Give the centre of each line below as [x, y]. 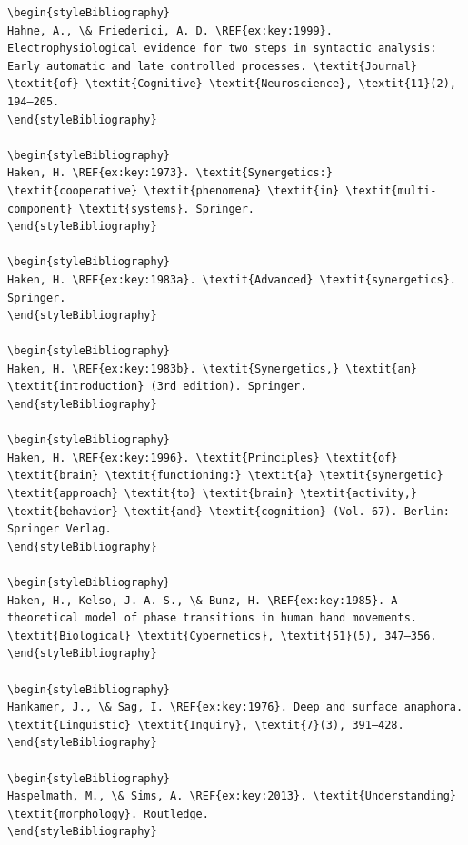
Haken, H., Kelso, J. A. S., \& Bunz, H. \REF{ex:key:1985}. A [203, 600]
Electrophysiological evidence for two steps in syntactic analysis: [222, 49]
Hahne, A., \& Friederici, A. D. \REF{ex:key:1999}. [170, 30]
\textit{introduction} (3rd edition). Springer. [157, 387]
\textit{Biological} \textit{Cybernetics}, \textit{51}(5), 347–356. [222, 636]
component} [40, 209]
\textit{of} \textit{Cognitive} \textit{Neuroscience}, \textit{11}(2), [232, 84]
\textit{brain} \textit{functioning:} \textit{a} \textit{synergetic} [225, 476]
